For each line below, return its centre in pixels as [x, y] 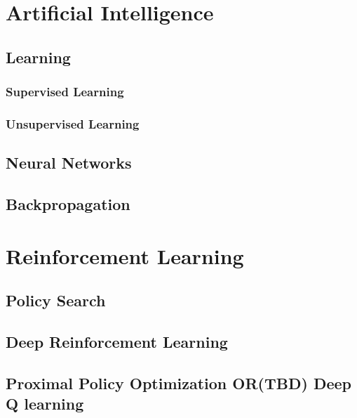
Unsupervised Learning [73, 123]
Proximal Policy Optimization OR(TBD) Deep [178, 383]
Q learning [45, 404]
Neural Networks [69, 163]
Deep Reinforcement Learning [117, 341]
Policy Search [56, 300]
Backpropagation [68, 204]
